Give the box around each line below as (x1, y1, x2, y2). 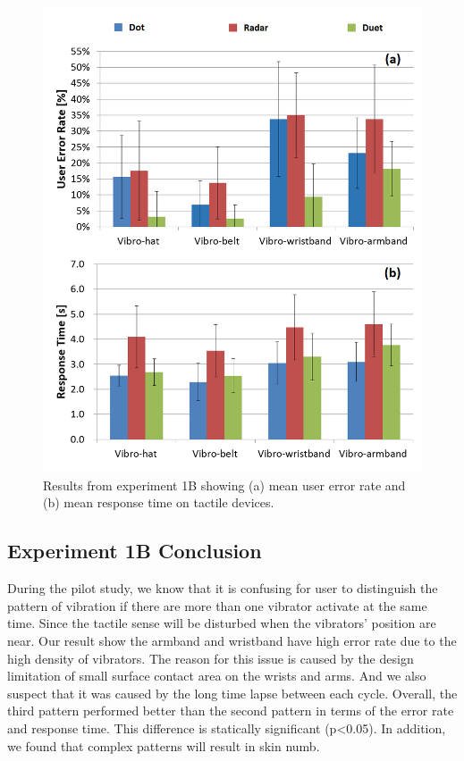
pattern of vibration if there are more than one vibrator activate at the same (7, 596, 427, 615)
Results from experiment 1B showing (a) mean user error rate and (43, 475, 406, 494)
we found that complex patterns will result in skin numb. (7, 736, 320, 755)
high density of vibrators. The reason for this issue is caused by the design (7, 648, 414, 667)
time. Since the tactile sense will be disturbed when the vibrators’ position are (7, 614, 436, 632)
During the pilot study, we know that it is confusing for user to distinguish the (7, 579, 438, 598)
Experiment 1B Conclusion (7, 537, 262, 564)
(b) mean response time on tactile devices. (43, 493, 274, 512)
